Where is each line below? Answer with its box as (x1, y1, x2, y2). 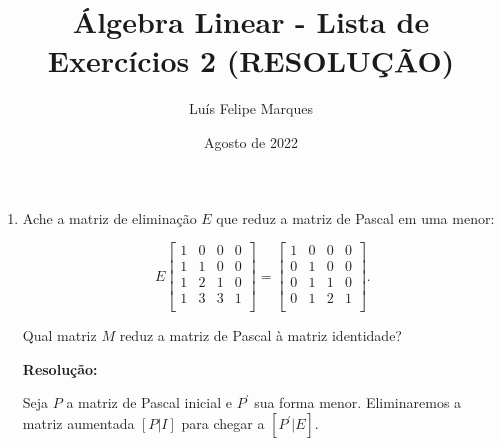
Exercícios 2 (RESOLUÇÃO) (47, 40, 455, 81)
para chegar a (181, 413, 265, 434)
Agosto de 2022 (204, 131, 298, 152)
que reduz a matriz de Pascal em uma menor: (216, 207, 495, 228)
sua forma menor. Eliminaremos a (254, 392, 462, 413)
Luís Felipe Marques (189, 98, 313, 119)
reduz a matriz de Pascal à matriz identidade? (119, 325, 402, 346)
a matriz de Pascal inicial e (66, 392, 232, 413)
